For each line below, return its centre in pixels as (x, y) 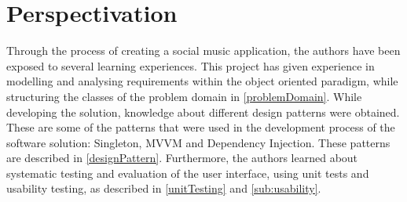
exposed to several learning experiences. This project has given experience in (191, 65)
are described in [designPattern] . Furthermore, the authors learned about (182, 158)
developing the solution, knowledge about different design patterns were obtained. (203, 112)
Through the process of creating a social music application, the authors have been (203, 50)
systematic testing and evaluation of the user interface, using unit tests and (188, 173)
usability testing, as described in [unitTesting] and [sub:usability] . (164, 188)
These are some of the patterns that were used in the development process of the (201, 127)
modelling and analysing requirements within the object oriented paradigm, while (202, 81)
